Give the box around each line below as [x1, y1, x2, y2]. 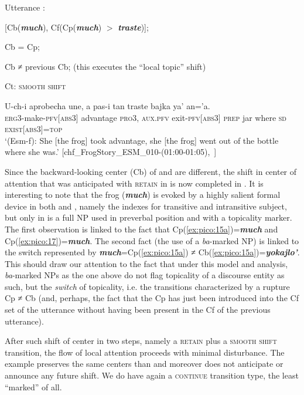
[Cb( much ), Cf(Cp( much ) [5, 21, 102, 33]
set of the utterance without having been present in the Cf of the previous [5, 303, 271, 316]
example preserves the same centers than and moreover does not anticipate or [5, 357, 283, 370]
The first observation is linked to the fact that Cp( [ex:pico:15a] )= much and [5, 222, 278, 235]
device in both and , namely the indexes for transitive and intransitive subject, [5, 200, 287, 212]
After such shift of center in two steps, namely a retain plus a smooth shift [5, 335, 277, 347]
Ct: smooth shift [5, 80, 66, 92]
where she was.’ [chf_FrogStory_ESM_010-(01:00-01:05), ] [5, 146, 217, 158]
